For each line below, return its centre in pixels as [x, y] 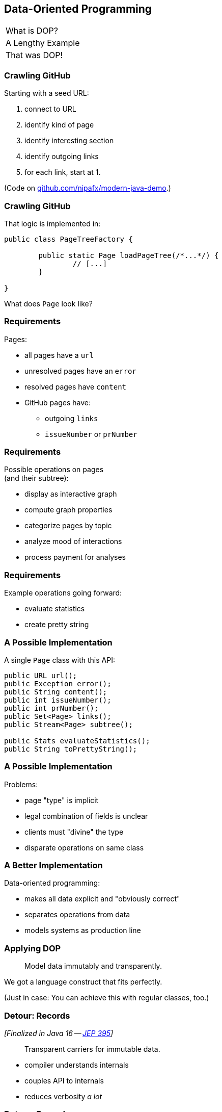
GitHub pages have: [58, 402]
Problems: [21, 784]
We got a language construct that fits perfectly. [83, 982]
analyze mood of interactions [73, 541]
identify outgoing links [62, 157]
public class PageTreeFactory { [68, 239]
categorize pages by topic [68, 526]
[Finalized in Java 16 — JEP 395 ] [59, 1033]
